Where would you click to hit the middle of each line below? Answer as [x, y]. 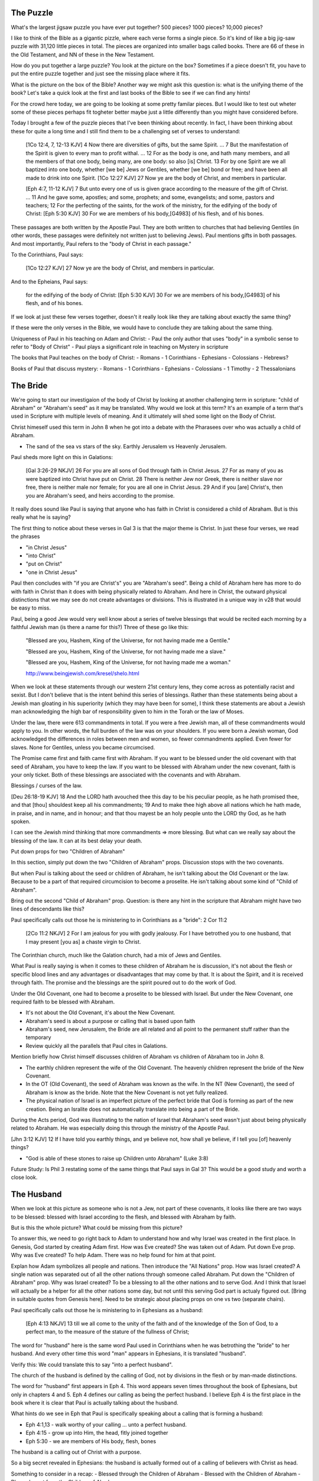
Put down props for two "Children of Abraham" [68, 852]
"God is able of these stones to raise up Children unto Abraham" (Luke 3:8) [117, 1158]
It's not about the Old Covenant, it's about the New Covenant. [100, 1012]
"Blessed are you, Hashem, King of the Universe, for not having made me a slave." [126, 651]
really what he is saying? [41, 517]
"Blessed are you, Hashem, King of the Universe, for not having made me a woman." [128, 662]
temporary [38, 1037]
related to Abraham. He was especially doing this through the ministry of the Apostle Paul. [121, 1128]
